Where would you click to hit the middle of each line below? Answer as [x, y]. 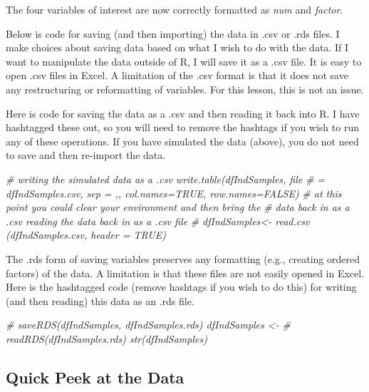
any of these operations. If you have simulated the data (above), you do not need [182, 141]
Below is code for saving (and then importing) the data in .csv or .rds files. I [173, 33]
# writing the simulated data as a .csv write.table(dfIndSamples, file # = [166, 179]
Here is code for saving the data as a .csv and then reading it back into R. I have [183, 113]
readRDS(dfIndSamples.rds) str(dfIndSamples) [106, 338]
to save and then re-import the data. [86, 155]
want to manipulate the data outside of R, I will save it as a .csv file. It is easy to [184, 61]
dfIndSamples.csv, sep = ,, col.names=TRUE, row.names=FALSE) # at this [174, 193]
